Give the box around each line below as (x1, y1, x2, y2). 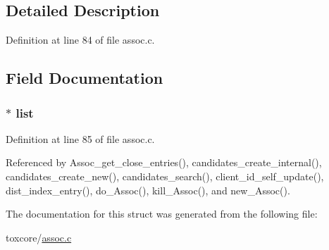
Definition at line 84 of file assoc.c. (6, 32, 155, 47)
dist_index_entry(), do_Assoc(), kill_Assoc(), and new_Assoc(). (6, 182, 290, 197)
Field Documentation (6, 67, 163, 89)
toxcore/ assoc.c (6, 230, 72, 244)
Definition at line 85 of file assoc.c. (6, 131, 155, 146)
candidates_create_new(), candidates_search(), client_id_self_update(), (6, 168, 324, 183)
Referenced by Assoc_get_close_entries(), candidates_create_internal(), (6, 155, 322, 170)
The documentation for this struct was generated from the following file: (6, 206, 318, 221)
